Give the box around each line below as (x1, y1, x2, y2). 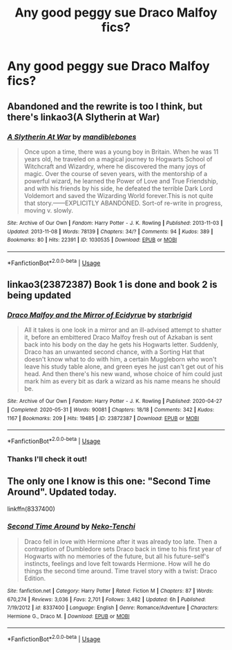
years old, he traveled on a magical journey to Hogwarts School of (23, 155, 213, 163)
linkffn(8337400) (7, 504, 55, 513)
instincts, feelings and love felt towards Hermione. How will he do (23, 559, 211, 567)
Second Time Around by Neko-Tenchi (7, 522, 136, 531)
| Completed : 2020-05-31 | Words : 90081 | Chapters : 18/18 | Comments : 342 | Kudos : (7, 406, 215, 413)
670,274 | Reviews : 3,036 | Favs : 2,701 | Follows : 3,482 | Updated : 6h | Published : (7, 595, 206, 603)
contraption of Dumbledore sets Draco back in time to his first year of (23, 544, 222, 553)
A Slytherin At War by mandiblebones (7, 132, 137, 141)
